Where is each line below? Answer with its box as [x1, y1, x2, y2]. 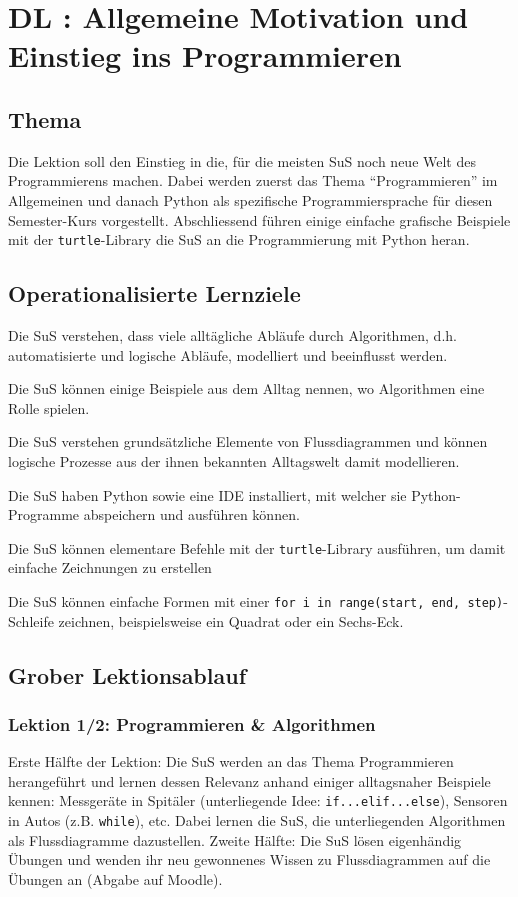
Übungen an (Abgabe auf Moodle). [8, 868, 223, 889]
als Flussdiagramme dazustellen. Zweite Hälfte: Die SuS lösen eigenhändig [8, 829, 462, 850]
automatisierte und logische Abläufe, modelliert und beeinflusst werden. [8, 344, 448, 365]
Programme [8, 504, 80, 525]
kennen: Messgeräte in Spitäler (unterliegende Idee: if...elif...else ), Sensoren [8, 790, 508, 811]
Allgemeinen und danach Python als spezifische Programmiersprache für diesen [8, 189, 493, 210]
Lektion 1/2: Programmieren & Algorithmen [8, 711, 376, 736]
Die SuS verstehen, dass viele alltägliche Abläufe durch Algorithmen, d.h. [8, 325, 457, 345]
